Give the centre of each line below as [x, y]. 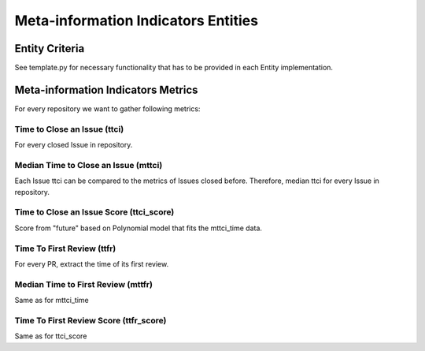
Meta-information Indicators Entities [137, 21]
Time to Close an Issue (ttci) [69, 129]
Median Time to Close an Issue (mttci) [89, 165]
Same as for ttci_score [51, 336]
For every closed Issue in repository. [74, 145]
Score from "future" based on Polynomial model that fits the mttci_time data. [139, 228]
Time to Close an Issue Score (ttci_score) [94, 212]
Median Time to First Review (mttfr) [84, 284]
